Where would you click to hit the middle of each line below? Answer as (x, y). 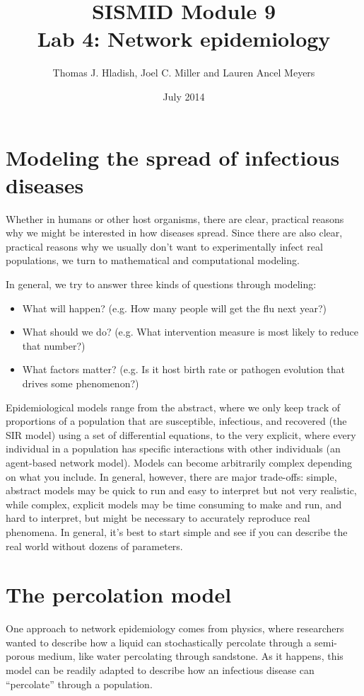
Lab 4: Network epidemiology (184, 39)
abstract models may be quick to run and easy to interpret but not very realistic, (181, 490)
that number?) (54, 345)
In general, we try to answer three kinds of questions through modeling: (161, 284)
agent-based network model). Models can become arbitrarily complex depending (179, 462)
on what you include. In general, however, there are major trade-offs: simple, (171, 476)
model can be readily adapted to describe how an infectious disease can (160, 670)
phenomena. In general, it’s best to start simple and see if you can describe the (177, 531)
